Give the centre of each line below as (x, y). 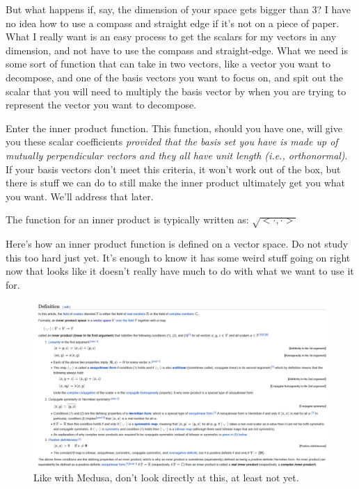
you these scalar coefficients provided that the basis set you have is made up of (172, 142)
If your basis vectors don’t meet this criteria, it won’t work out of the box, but (173, 169)
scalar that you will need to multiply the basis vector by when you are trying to (176, 91)
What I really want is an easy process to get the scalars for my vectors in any (171, 37)
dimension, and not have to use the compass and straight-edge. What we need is (177, 50)
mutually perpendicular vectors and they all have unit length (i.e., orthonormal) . (177, 155)
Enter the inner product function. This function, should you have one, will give (174, 128)
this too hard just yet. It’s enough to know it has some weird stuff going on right (178, 257)
